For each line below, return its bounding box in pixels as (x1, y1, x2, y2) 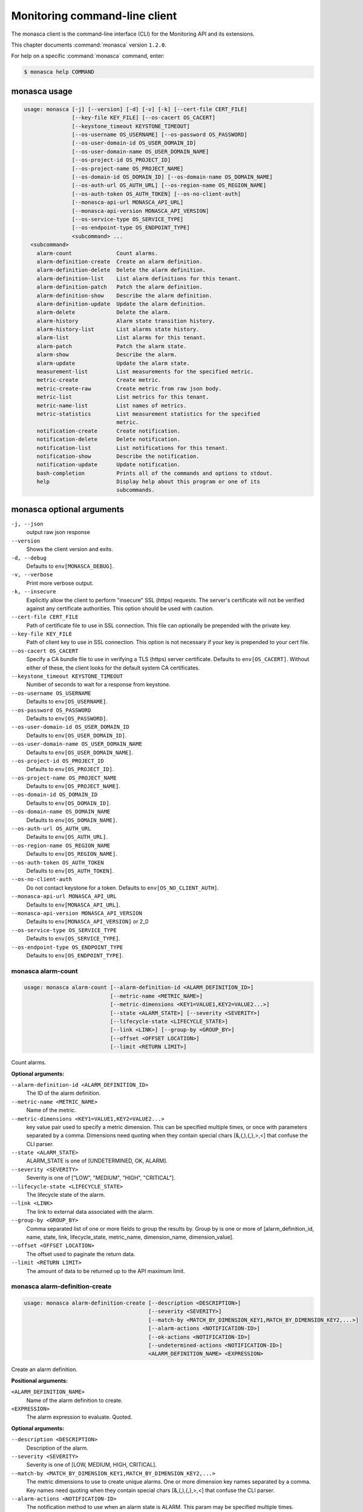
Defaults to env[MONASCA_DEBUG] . (26, 562, 114, 570)
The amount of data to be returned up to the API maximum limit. (26, 1267, 186, 1274)
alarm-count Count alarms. (36, 250, 159, 256)
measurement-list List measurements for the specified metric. (36, 368, 254, 375)
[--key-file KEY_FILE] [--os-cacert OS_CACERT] (71, 114, 216, 121)
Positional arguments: (11, 1377, 68, 1384)
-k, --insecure (11, 588, 57, 595)
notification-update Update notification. (36, 461, 181, 468)
